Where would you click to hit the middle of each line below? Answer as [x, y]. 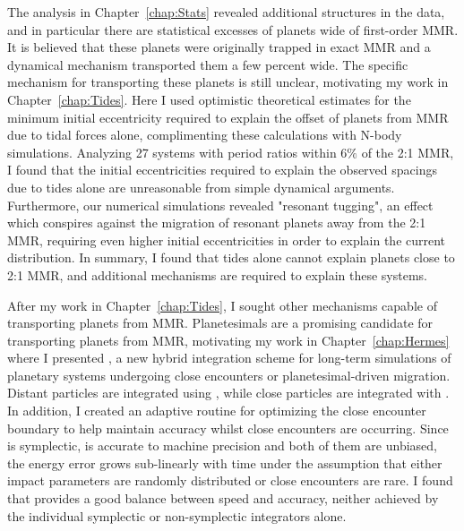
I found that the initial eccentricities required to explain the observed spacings [222, 170]
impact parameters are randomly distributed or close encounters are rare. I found [230, 480]
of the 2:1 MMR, [408, 152]
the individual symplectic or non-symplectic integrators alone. [177, 515]
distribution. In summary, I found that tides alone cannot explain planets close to [231, 257]
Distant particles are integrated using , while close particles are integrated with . [228, 393]
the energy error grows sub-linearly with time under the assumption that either [225, 462]
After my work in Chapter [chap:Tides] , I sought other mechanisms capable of [222, 305]
